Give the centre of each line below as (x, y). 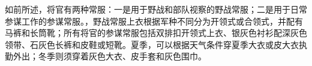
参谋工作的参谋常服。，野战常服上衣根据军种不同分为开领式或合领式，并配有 (154, 21)
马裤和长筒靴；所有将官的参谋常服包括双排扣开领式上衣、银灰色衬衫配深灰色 (156, 33)
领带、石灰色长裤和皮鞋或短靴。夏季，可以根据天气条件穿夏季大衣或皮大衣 (152, 44)
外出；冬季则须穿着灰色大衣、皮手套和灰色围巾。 (109, 56)
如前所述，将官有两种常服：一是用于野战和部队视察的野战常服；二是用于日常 (156, 9)
